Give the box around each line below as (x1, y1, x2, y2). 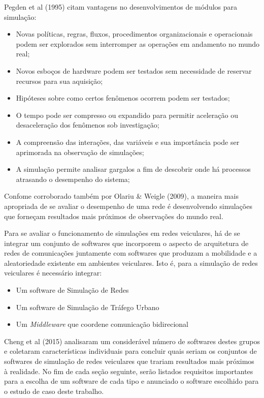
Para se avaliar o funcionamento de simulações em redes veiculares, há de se (4, 228, 240, 238)
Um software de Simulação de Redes (16, 285, 129, 295)
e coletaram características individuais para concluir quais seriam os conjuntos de (4, 346, 257, 356)
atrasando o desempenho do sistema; (16, 173, 130, 184)
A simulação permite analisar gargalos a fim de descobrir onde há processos (16, 164, 251, 174)
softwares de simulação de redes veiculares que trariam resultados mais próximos (4, 356, 254, 366)
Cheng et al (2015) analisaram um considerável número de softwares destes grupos (4, 335, 260, 346)
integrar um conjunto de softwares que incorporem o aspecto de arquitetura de (4, 237, 249, 248)
